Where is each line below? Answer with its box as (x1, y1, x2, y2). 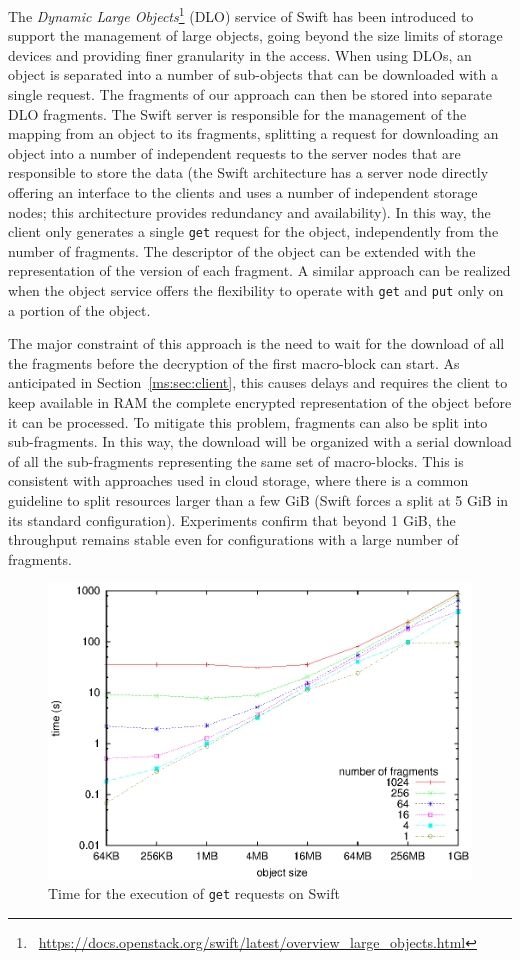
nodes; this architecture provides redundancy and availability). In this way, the (8, 201, 491, 222)
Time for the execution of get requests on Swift (48, 883, 340, 904)
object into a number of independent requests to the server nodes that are (8, 142, 461, 163)
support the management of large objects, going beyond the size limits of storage (8, 25, 503, 46)
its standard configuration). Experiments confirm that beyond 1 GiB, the (8, 509, 456, 530)
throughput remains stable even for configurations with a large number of (8, 529, 459, 550)
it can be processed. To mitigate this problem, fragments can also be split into (8, 411, 488, 432)
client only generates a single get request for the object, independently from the (8, 221, 499, 242)
